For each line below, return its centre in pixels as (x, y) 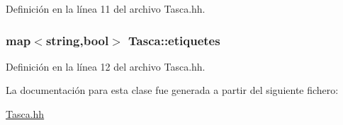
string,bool (77, 40)
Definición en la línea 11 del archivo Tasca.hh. (106, 8)
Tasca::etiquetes (174, 40)
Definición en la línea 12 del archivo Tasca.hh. (106, 66)
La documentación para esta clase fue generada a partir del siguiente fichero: (172, 90)
